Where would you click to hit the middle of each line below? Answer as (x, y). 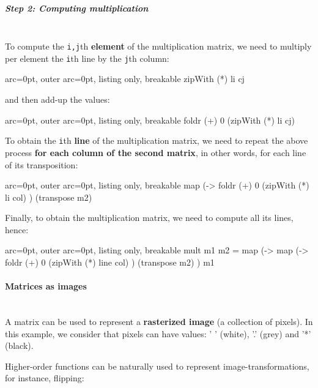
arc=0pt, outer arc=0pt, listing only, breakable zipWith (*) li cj (125, 79)
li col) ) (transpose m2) (49, 197)
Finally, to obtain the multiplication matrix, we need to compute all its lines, (149, 218)
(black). (19, 345)
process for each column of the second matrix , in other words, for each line (156, 152)
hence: (17, 229)
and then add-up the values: (57, 99)
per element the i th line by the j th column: (87, 58)
